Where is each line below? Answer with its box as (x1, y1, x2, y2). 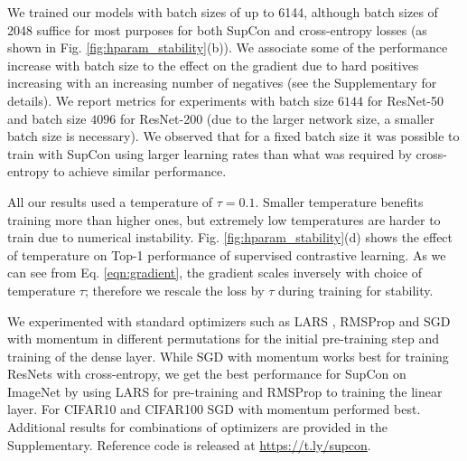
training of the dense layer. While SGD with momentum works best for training (7, 346, 449, 365)
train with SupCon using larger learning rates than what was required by (7, 144, 412, 163)
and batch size (7, 108, 87, 127)
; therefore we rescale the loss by (84, 280, 265, 299)
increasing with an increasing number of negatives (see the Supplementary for (7, 73, 437, 92)
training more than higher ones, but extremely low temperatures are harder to (7, 210, 441, 229)
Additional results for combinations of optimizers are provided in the (7, 418, 388, 437)
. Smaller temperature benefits (255, 192, 424, 211)
